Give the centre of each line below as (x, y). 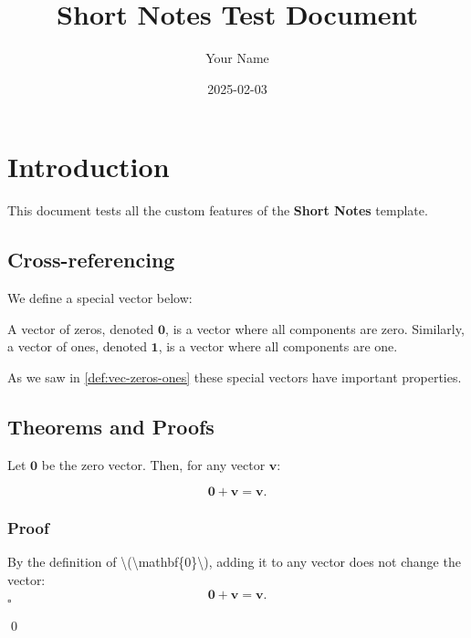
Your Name (237, 58)
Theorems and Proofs (111, 426)
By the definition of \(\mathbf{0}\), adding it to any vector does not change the (234, 562)
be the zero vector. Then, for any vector (153, 464)
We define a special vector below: (100, 298)
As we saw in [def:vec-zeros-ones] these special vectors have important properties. (235, 377)
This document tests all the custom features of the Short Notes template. (218, 210)
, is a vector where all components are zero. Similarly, (315, 328)
